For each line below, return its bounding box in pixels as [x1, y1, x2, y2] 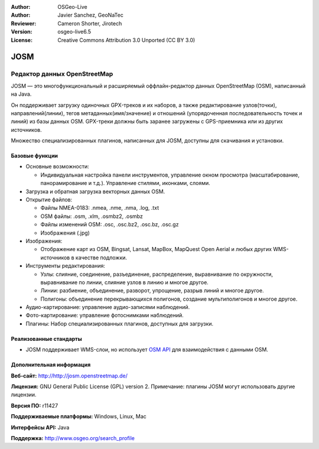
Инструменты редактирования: [25, 262, 106, 269]
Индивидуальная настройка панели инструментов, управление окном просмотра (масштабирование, [40, 171, 300, 178]
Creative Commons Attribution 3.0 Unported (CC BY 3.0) [57, 36, 196, 44]
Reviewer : [11, 19, 37, 27]
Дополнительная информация [11, 361, 91, 369]
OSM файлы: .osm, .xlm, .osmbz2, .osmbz [40, 213, 143, 220]
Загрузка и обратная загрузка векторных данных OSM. [25, 188, 165, 195]
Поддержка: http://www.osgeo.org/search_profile [11, 435, 135, 441]
